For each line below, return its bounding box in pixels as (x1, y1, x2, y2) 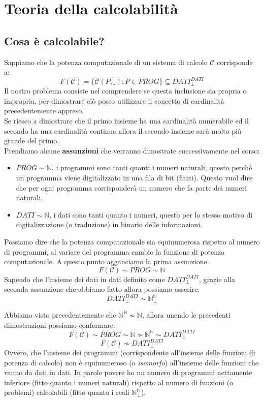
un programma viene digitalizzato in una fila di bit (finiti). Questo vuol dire (16, 172, 253, 183)
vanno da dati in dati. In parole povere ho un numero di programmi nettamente (4, 367, 252, 378)
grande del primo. (4, 135, 59, 146)
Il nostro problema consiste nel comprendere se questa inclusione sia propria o (4, 85, 247, 96)
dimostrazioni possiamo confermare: (4, 319, 115, 330)
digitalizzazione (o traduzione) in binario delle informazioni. (16, 219, 202, 230)
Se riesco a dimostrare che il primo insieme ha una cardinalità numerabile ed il (4, 115, 249, 126)
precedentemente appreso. (4, 105, 84, 116)
